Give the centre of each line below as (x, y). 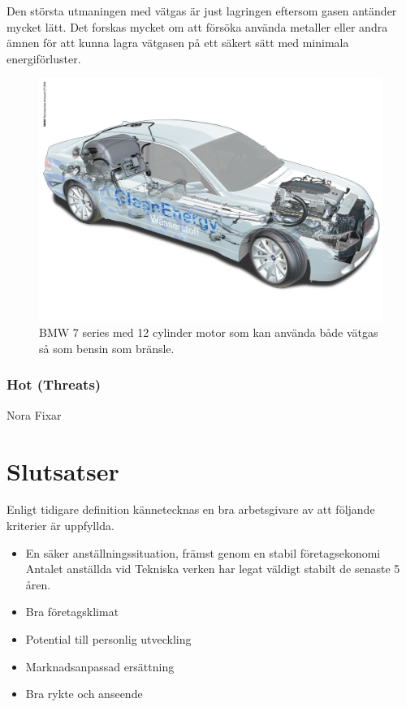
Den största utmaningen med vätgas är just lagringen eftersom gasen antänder (202, 11)
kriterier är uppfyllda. (60, 526)
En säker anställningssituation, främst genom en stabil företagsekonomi (203, 552)
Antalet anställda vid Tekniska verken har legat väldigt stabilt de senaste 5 (213, 569)
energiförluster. (44, 58)
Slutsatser (63, 470)
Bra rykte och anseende (84, 694)
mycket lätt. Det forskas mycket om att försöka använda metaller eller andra (197, 26)
